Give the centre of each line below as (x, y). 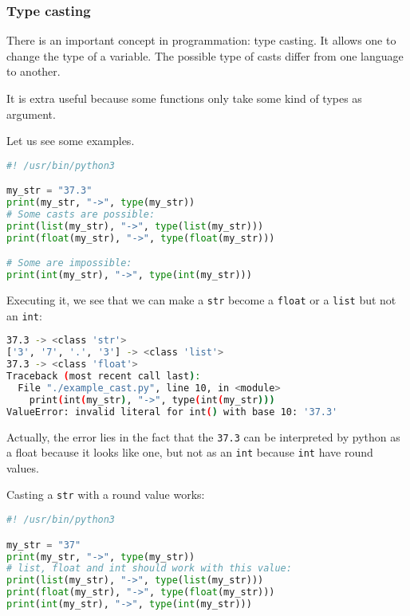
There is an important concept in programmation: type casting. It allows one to (201, 40)
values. (23, 467)
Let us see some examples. (71, 141)
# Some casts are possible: (81, 215)
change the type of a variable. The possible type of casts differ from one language (205, 55)
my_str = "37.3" (49, 191)
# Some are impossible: (69, 263)
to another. (34, 71)
